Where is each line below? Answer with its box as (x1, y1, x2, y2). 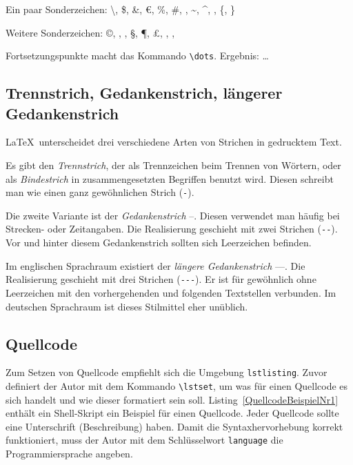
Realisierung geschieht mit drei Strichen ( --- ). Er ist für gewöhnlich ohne (6, 272, 316, 286)
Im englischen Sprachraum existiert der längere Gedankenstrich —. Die (6, 258, 305, 273)
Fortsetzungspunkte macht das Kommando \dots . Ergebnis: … (6, 48, 269, 63)
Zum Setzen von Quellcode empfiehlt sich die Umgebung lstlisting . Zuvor (6, 365, 327, 379)
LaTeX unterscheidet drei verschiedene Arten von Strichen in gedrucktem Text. (6, 135, 342, 149)
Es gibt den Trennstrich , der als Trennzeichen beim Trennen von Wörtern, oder (6, 158, 341, 172)
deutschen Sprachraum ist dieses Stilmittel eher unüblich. (6, 299, 248, 313)
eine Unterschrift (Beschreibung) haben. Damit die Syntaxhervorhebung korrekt (6, 419, 343, 433)
